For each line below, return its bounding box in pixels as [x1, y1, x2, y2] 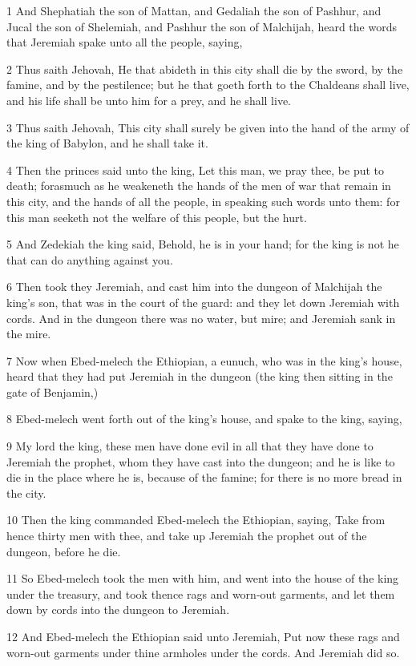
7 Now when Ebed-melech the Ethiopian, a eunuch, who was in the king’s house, [6, 352, 402, 369]
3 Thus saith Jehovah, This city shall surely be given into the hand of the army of [6, 119, 410, 135]
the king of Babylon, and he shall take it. [6, 135, 208, 151]
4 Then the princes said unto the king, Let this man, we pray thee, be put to [6, 161, 385, 178]
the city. [6, 484, 46, 501]
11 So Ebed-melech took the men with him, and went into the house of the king [6, 570, 399, 587]
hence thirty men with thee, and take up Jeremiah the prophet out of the [6, 527, 367, 544]
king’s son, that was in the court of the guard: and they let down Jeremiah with [6, 293, 400, 310]
